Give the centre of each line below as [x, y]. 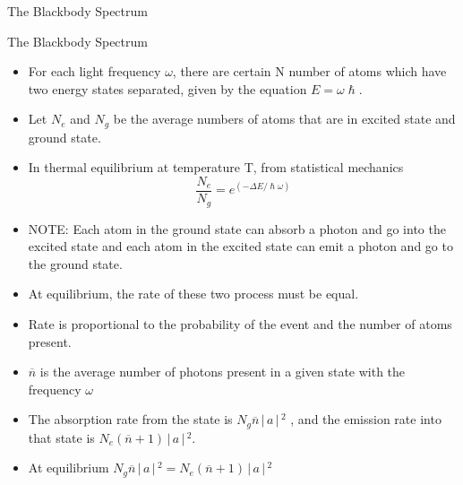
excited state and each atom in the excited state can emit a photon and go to [240, 246]
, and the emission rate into [366, 419]
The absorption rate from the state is [130, 419]
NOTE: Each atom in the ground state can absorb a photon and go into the [237, 228]
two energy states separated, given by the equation [167, 88]
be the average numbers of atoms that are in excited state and [284, 119]
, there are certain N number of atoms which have [309, 71]
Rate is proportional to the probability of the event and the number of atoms [240, 323]
